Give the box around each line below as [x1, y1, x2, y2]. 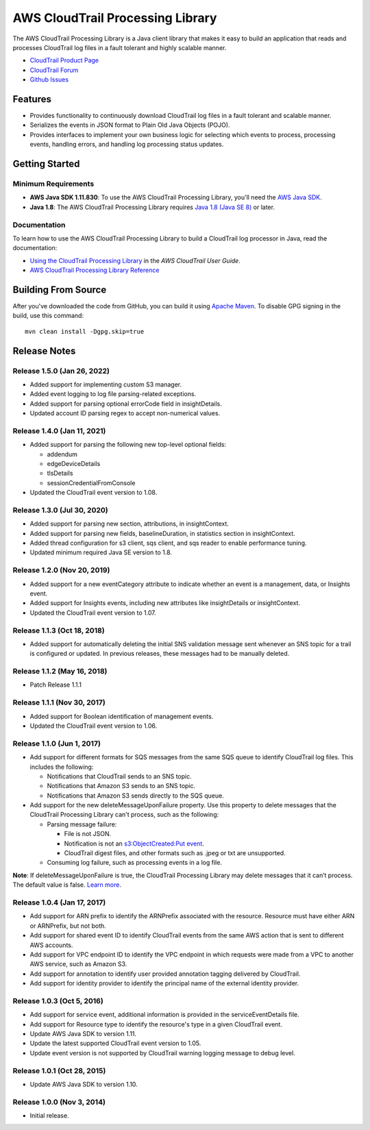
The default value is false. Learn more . [12, 881, 121, 889]
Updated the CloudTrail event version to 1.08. [29, 489, 158, 497]
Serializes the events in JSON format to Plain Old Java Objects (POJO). [29, 121, 230, 130]
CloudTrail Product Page [29, 56, 99, 64]
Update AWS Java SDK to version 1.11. [29, 1030, 137, 1037]
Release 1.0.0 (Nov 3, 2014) [12, 1097, 106, 1107]
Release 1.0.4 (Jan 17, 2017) [12, 898, 106, 907]
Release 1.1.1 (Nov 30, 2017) [12, 698, 106, 707]
